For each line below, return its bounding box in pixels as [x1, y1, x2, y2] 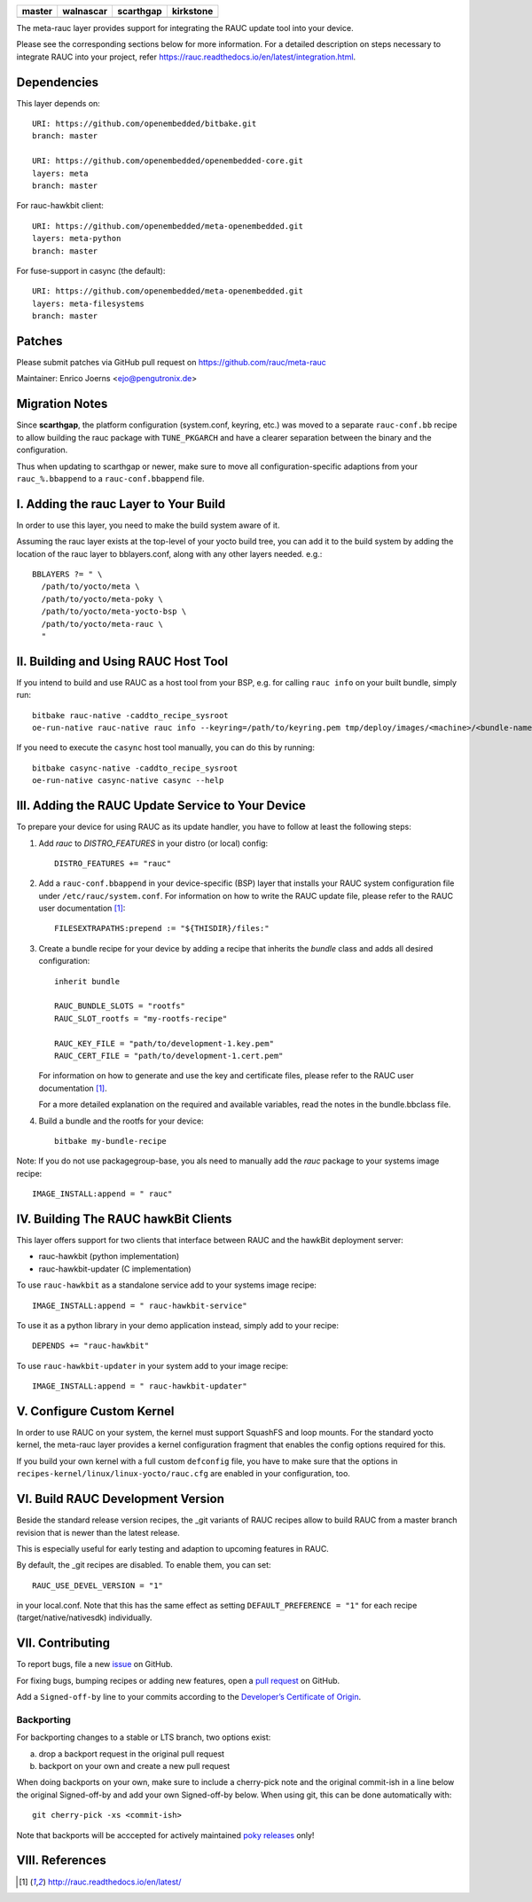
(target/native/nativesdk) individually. [16, 1612, 153, 1623]
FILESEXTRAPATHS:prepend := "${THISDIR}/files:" [54, 923, 270, 934]
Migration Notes [16, 396, 108, 411]
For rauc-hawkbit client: [16, 200, 104, 211]
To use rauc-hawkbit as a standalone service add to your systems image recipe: [16, 1280, 317, 1290]
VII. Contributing [16, 1636, 111, 1651]
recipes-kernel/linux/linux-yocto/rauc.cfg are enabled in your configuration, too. [16, 1468, 350, 1479]
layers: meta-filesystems [32, 298, 145, 309]
